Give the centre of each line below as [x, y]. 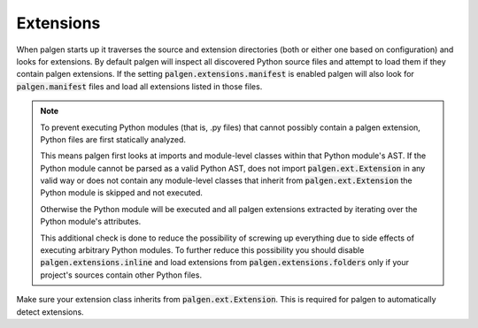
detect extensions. [50, 312]
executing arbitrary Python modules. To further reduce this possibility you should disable [202, 250]
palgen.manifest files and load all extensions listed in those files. [139, 86]
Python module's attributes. [91, 222]
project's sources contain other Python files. [121, 275]
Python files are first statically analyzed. [113, 139]
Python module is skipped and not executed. [122, 193]
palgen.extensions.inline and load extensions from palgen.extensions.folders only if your [225, 263]
